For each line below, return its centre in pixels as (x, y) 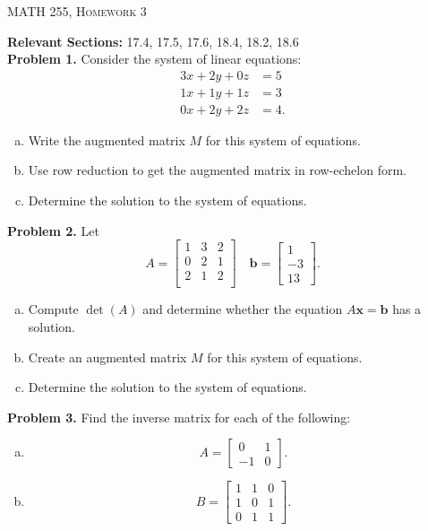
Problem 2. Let (53, 230)
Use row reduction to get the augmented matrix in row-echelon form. (217, 170)
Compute (53, 309)
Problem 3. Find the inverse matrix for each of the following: (179, 417)
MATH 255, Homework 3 (77, 11)
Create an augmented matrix (107, 357)
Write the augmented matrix (107, 139)
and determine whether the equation (243, 309)
